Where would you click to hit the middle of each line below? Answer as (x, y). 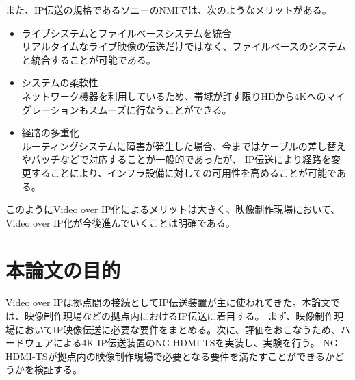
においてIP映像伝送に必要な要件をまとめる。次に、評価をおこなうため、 (177, 329)
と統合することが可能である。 (89, 59)
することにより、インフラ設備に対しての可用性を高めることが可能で (184, 172)
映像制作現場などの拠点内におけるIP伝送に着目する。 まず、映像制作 (179, 316)
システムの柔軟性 (60, 83)
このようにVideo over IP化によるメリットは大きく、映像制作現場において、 (173, 209)
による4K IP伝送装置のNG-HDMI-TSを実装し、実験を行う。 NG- (197, 343)
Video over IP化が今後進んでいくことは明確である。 (120, 222)
